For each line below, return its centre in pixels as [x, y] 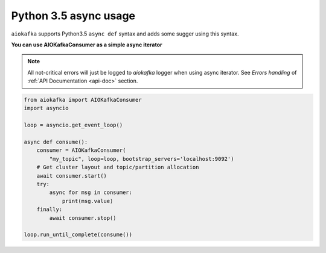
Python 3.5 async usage [73, 16]
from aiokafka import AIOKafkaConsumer [83, 100]
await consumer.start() [72, 176]
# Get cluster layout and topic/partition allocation [118, 167]
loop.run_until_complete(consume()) [78, 235]
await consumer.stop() [83, 218]
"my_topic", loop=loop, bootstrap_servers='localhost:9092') [142, 159]
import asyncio [46, 108]
